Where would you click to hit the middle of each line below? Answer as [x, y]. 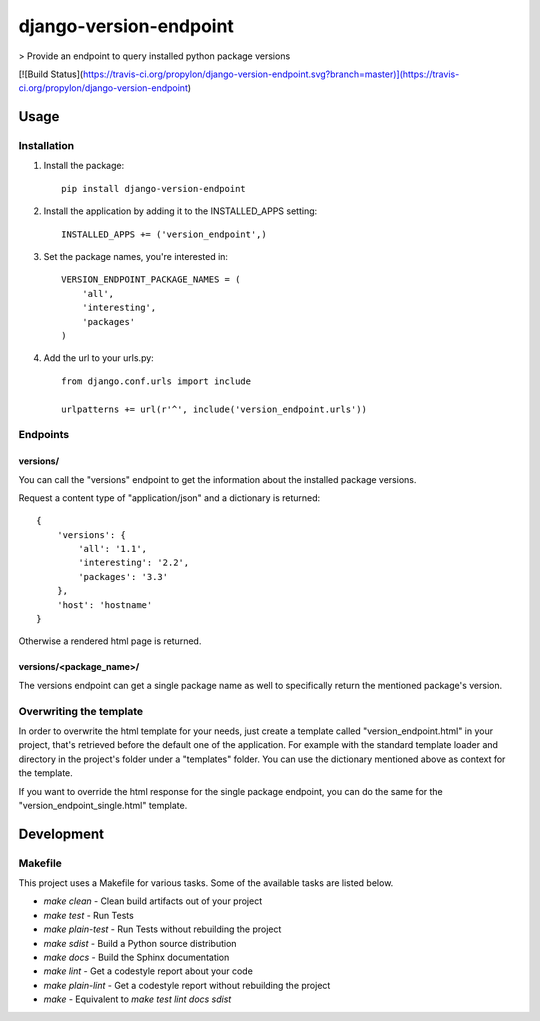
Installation [46, 146]
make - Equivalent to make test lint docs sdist [137, 999]
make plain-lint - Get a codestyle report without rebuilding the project [187, 985]
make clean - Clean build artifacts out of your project [153, 901]
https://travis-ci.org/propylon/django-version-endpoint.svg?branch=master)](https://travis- [271, 74]
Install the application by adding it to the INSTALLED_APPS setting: [180, 211]
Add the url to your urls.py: [98, 358]
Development [61, 833]
